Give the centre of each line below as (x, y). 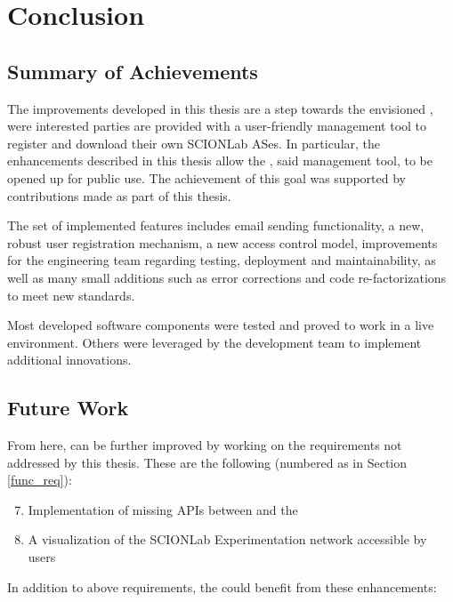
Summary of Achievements (133, 71)
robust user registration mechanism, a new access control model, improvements (222, 242)
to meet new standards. (71, 295)
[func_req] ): (40, 480)
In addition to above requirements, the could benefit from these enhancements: (222, 586)
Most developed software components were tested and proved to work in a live (221, 325)
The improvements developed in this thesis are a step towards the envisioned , (220, 108)
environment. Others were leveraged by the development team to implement (214, 342)
